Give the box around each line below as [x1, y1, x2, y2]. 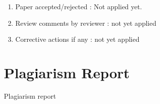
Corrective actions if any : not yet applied [15, 34, 140, 44]
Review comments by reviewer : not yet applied [15, 17, 157, 28]
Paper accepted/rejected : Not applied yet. [15, 1, 142, 11]
